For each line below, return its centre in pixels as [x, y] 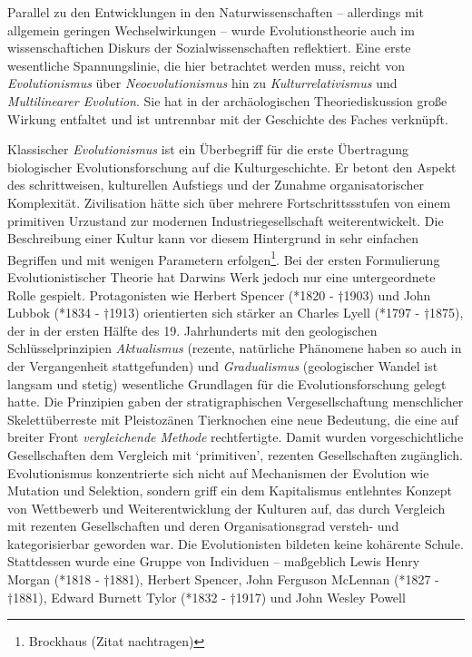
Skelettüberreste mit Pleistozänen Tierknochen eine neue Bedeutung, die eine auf [233, 419]
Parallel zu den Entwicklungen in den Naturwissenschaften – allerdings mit [216, 12]
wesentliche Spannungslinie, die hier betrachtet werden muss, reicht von [206, 65]
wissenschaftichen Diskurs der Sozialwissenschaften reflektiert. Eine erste [209, 48]
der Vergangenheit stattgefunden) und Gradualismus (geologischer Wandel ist [223, 365]
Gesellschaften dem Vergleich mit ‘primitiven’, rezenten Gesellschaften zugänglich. [235, 454]
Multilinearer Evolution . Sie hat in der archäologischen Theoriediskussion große [227, 100]
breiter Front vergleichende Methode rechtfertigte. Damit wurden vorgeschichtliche [236, 437]
